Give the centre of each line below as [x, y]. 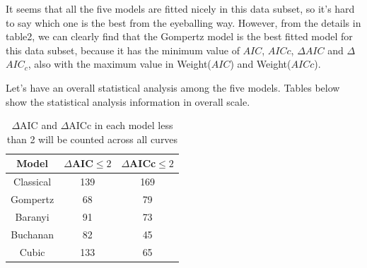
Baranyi [32, 216]
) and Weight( [261, 64]
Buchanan [33, 234]
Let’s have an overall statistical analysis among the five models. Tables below [173, 87]
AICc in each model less [121, 125]
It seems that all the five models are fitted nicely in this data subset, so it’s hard [180, 8]
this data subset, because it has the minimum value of [123, 50]
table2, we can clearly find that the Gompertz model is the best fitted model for [179, 36]
